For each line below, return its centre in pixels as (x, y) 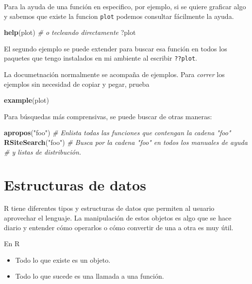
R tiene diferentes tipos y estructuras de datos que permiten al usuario (109, 208)
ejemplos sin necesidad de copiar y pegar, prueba (77, 84)
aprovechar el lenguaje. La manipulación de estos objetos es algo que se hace (118, 217)
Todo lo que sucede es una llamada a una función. (90, 276)
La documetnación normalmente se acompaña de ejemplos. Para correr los (114, 74)
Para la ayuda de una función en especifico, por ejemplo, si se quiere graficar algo (125, 6)
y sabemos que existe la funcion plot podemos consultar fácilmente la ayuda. (119, 16)
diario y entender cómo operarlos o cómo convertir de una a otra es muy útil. (119, 227)
